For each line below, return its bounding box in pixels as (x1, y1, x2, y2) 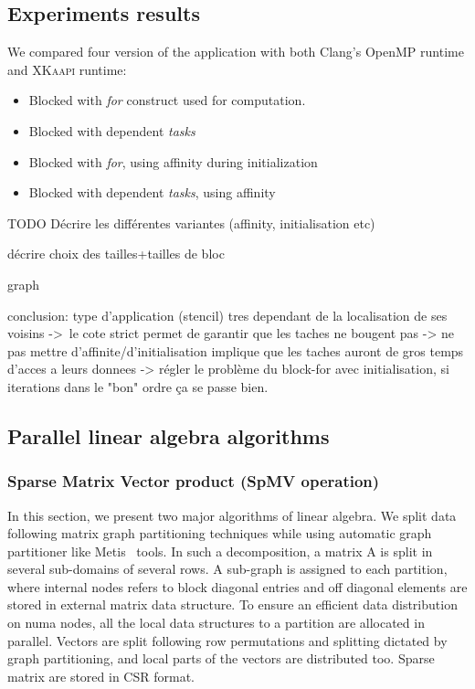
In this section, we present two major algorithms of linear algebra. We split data (7, 505, 457, 525)
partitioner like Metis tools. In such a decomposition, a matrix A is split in (7, 541, 433, 560)
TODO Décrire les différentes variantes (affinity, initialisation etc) (7, 213, 375, 232)
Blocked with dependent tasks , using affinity (28, 183, 276, 202)
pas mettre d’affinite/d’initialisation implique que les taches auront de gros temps (7, 341, 464, 360)
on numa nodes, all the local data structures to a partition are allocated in (7, 613, 425, 632)
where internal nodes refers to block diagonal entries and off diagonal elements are (7, 577, 468, 596)
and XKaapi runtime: (7, 59, 127, 79)
